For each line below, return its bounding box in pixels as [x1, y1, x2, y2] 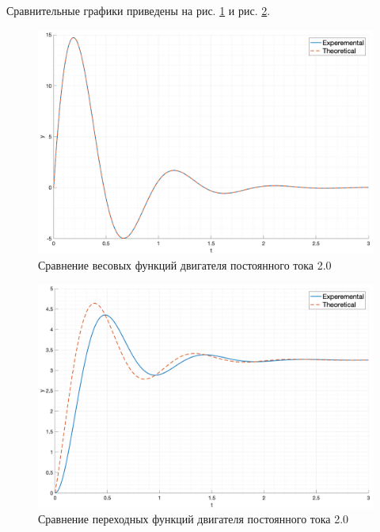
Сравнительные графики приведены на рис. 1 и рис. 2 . [6, 2, 271, 18]
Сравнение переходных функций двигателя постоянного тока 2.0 [38, 511, 349, 527]
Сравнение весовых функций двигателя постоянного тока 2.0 [38, 256, 332, 273]
